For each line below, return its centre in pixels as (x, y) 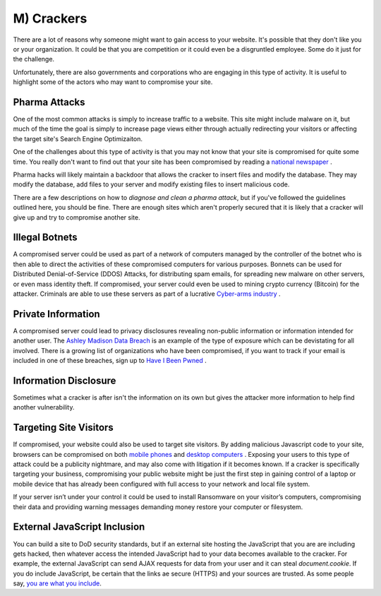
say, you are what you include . (57, 583)
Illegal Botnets (45, 238)
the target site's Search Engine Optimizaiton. (78, 138)
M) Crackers (50, 18)
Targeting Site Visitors (64, 428)
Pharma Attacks (49, 102)
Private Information (56, 314)
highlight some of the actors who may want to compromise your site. (113, 82)
